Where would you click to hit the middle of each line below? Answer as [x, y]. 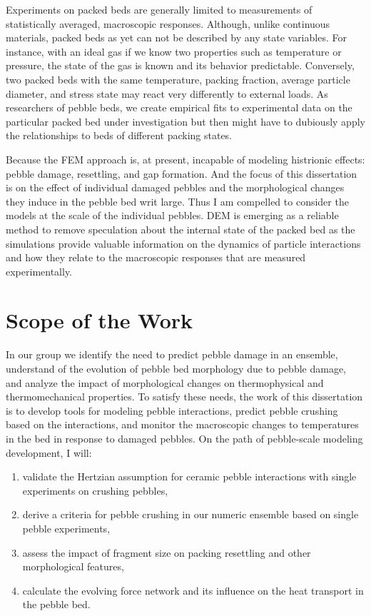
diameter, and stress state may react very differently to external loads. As [167, 93]
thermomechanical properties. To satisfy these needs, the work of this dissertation [184, 397]
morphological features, [73, 566]
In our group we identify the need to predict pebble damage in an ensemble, [172, 354]
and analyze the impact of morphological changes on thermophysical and [165, 382]
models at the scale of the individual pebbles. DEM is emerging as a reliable [172, 215]
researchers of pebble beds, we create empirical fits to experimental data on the [179, 107]
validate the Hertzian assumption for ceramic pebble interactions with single [189, 476]
